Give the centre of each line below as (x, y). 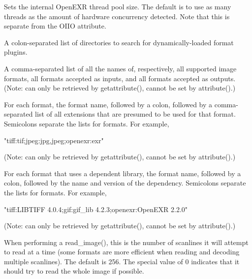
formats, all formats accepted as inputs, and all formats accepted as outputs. (120, 78)
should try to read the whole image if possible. (74, 271)
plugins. (16, 52)
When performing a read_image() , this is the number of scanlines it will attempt (126, 242)
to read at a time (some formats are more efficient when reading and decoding (122, 252)
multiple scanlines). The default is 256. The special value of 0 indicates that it (122, 261)
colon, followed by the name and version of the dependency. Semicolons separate (125, 183)
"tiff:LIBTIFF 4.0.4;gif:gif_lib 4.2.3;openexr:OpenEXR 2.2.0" (96, 209)
